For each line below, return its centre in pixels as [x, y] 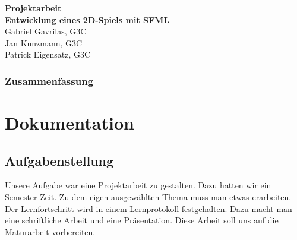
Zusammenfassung [49, 80]
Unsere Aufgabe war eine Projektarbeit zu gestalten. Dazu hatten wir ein [138, 185]
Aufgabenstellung [59, 160]
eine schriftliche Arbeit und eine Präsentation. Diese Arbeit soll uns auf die [142, 220]
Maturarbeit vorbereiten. [50, 231]
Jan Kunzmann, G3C [44, 42]
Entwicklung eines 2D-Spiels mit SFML [87, 19]
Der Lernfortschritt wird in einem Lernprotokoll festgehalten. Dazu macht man [148, 208]
